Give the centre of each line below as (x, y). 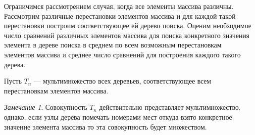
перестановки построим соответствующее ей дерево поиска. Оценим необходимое (128, 25)
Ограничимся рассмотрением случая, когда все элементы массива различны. (119, 6)
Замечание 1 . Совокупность (46, 107)
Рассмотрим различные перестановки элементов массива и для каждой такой (120, 16)
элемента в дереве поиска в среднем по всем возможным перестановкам (113, 45)
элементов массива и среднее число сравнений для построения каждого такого (122, 54)
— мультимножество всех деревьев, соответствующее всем (123, 81)
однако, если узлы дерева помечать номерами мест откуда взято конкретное (118, 116)
